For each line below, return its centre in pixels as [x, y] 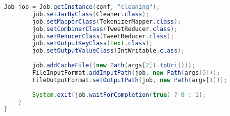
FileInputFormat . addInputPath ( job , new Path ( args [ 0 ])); [126, 72]
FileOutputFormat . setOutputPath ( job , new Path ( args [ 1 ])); [130, 80]
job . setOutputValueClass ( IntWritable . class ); [109, 51]
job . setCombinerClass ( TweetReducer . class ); [105, 29]
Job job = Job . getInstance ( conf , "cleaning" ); [82, 7]
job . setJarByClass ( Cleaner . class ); [91, 14]
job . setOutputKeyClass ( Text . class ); [92, 43]
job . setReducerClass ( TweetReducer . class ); [103, 36]
